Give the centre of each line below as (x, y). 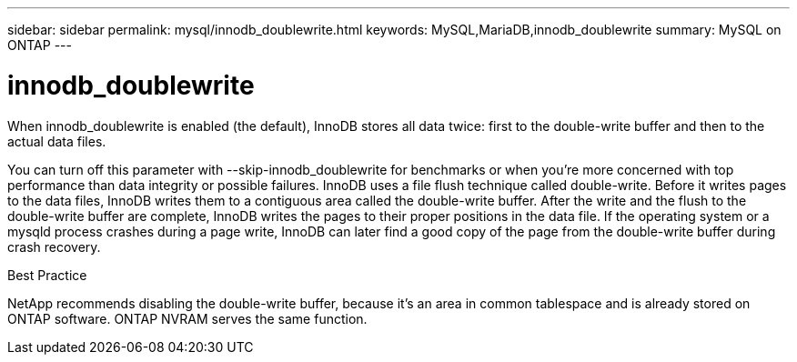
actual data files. (57, 141)
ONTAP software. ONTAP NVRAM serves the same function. (187, 318)
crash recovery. (54, 246)
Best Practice (47, 275)
